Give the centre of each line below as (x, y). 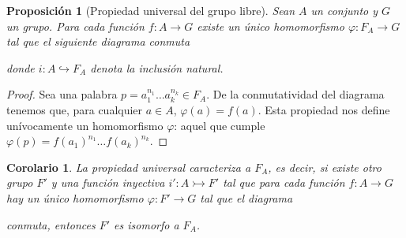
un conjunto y (344, 10)
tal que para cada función (284, 182)
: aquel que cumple (220, 125)
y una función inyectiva (108, 182)
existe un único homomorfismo (271, 26)
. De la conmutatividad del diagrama (295, 94)
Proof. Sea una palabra (62, 94)
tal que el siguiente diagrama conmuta (98, 41)
